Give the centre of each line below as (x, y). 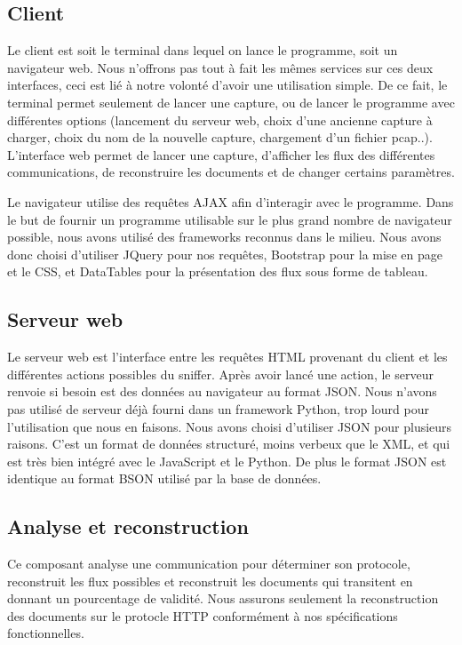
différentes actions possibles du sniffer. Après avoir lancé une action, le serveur (220, 374)
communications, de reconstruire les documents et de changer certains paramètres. (231, 172)
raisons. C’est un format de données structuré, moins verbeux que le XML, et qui (229, 444)
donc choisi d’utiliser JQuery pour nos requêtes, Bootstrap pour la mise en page (225, 254)
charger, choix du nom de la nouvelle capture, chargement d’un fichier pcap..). (220, 137)
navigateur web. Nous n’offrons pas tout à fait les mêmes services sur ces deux (220, 67)
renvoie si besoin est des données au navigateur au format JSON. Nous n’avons (222, 391)
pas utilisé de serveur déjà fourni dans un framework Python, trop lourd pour (218, 408)
